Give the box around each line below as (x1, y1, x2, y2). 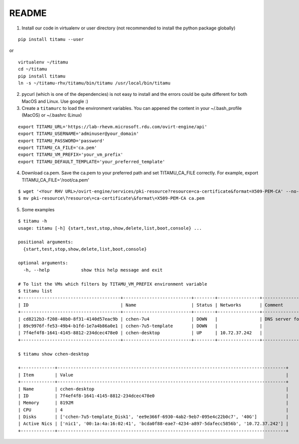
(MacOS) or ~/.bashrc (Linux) (21, 112, 82, 118)
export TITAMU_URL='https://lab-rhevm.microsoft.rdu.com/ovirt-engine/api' (18, 124, 207, 129)
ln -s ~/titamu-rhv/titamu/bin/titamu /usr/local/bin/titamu (18, 80, 170, 86)
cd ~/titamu (18, 66, 47, 72)
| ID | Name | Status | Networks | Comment (18, 302, 284, 308)
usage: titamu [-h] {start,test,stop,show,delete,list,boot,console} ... (18, 225, 202, 231)
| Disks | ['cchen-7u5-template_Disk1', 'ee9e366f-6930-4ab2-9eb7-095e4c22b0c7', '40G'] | (18, 414, 289, 420)
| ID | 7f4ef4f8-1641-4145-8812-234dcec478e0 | (18, 393, 289, 399)
